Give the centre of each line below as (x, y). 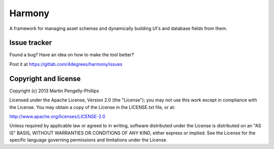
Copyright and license (45, 79)
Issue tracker (31, 43)
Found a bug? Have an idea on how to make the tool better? (72, 55)
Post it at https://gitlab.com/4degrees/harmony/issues (66, 64)
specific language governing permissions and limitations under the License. (88, 140)
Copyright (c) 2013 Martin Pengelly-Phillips (54, 91)
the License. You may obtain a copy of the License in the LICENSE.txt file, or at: (92, 107)
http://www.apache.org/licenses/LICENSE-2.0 (57, 116)
